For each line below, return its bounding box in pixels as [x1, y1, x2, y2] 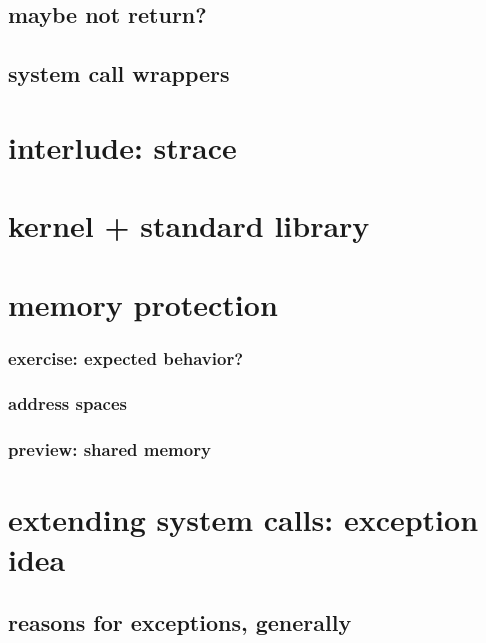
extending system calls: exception [8, 499, 479, 540]
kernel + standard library [8, 205, 370, 246]
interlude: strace [8, 126, 237, 167]
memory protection [8, 283, 278, 324]
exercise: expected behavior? [8, 345, 244, 370]
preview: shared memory [8, 437, 211, 462]
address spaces [8, 391, 127, 416]
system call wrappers [8, 58, 230, 89]
